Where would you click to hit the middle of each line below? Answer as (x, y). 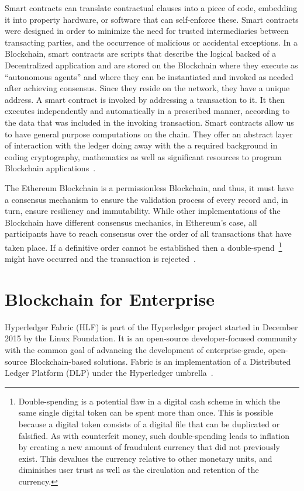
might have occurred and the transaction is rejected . (100, 259)
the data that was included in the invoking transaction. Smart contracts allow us (149, 122)
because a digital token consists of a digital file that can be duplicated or (149, 424)
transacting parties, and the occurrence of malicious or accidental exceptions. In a (151, 42)
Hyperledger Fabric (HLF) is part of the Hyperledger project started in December (151, 326)
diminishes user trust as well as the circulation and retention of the (139, 470)
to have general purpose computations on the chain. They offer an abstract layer (149, 134)
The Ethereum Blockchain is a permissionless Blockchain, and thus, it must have (149, 187)
